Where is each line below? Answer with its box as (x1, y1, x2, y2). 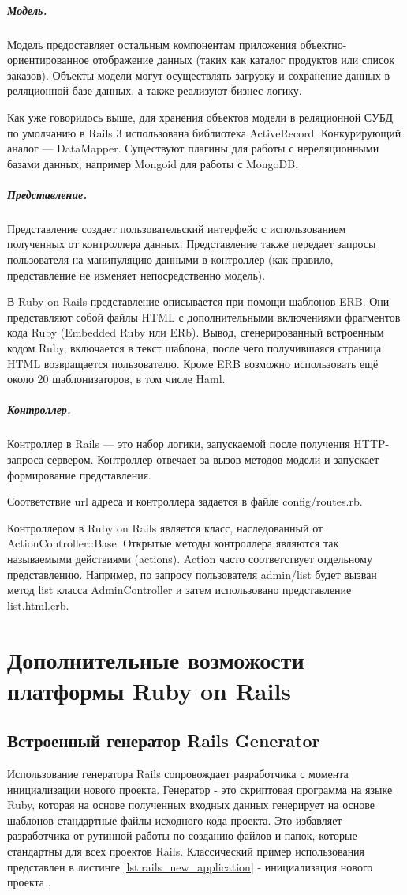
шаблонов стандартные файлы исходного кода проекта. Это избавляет (7, 811, 342, 828)
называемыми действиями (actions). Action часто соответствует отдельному (7, 550, 372, 566)
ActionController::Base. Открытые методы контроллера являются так (7, 535, 339, 551)
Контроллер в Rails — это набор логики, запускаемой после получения (7, 435, 350, 452)
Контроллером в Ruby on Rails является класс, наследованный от (7, 519, 323, 536)
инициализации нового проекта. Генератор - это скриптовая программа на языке (7, 780, 393, 797)
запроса (7, 450, 43, 467)
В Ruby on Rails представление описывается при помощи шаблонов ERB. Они (7, 293, 390, 310)
